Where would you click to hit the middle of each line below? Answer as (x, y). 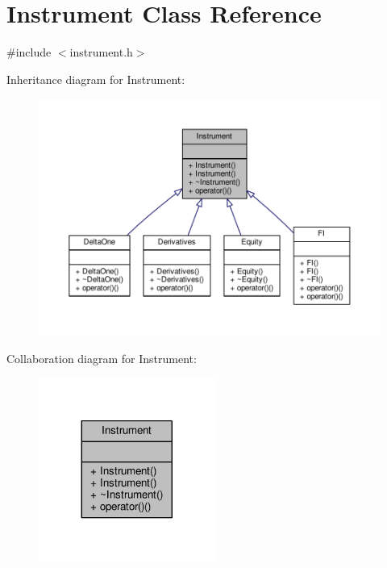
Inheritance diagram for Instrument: (96, 79)
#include (29, 52)
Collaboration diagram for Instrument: (102, 358)
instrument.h (101, 52)
